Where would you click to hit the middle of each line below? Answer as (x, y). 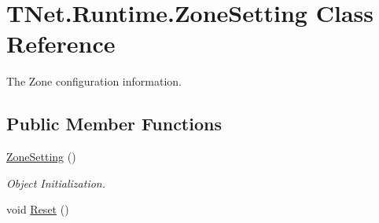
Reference (61, 44)
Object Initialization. (56, 183)
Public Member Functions (114, 124)
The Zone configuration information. (94, 81)
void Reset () (38, 209)
